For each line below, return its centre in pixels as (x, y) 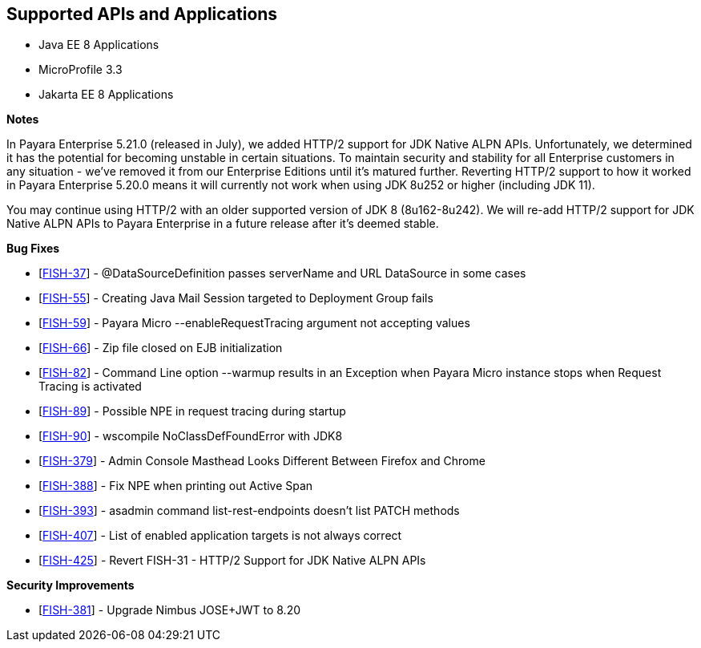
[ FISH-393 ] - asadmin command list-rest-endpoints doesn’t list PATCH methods (249, 511)
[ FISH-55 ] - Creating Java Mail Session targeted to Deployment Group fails (236, 298)
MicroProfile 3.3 (81, 70)
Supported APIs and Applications (142, 14)
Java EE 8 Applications (99, 45)
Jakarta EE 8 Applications (106, 95)
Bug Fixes (33, 249)
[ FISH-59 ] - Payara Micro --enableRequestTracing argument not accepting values (254, 323)
